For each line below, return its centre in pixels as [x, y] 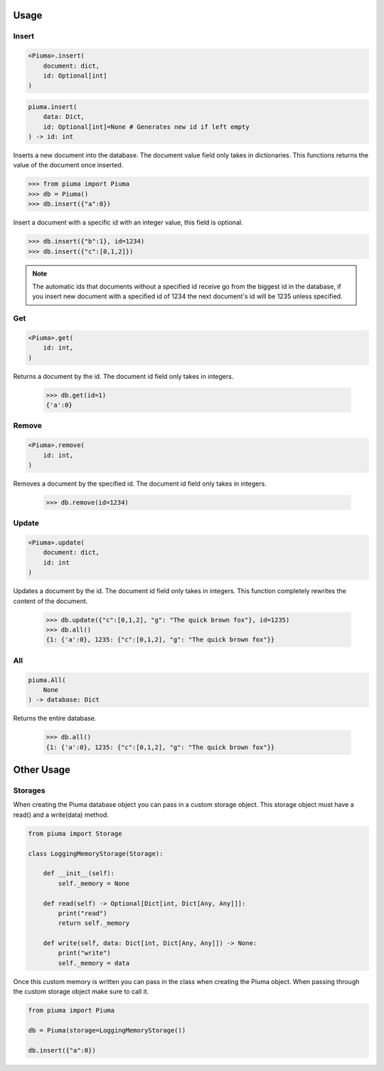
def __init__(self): [79, 873]
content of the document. [50, 601]
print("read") [82, 913]
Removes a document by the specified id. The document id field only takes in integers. [140, 484]
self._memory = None [94, 883]
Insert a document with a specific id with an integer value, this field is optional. [128, 223]
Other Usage [42, 770]
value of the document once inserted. [68, 165]
